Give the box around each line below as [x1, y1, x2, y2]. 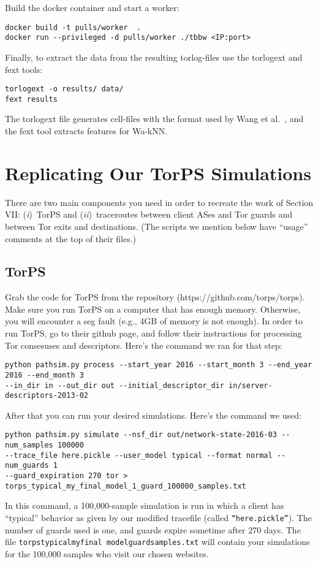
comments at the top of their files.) [5, 232, 137, 245]
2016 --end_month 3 [5, 370, 84, 379]
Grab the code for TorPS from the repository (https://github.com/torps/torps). [5, 291, 305, 303]
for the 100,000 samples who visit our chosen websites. [5, 547, 209, 560]
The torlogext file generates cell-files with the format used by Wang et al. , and [5, 112, 304, 125]
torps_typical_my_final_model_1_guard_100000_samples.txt [5, 481, 246, 490]
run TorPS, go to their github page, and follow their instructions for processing [5, 327, 302, 340]
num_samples [5, 441, 53, 450]
